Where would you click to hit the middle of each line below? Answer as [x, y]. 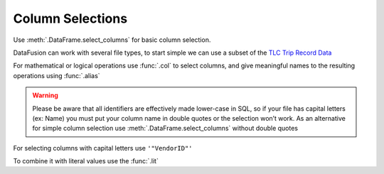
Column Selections [70, 18]
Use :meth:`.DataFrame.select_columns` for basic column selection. [112, 40]
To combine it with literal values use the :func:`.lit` [86, 161]
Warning [45, 95]
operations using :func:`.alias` [57, 75]
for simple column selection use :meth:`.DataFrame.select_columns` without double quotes [165, 129]
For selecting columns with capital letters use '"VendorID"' [103, 148]
